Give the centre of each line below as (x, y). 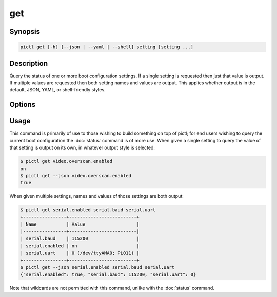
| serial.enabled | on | (80, 246)
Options (23, 105)
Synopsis (25, 32)
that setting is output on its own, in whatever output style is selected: (82, 148)
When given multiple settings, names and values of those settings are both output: (97, 196)
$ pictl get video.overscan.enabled (66, 161)
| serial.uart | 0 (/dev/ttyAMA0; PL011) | (80, 253)
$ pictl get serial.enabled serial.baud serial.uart (88, 210)
